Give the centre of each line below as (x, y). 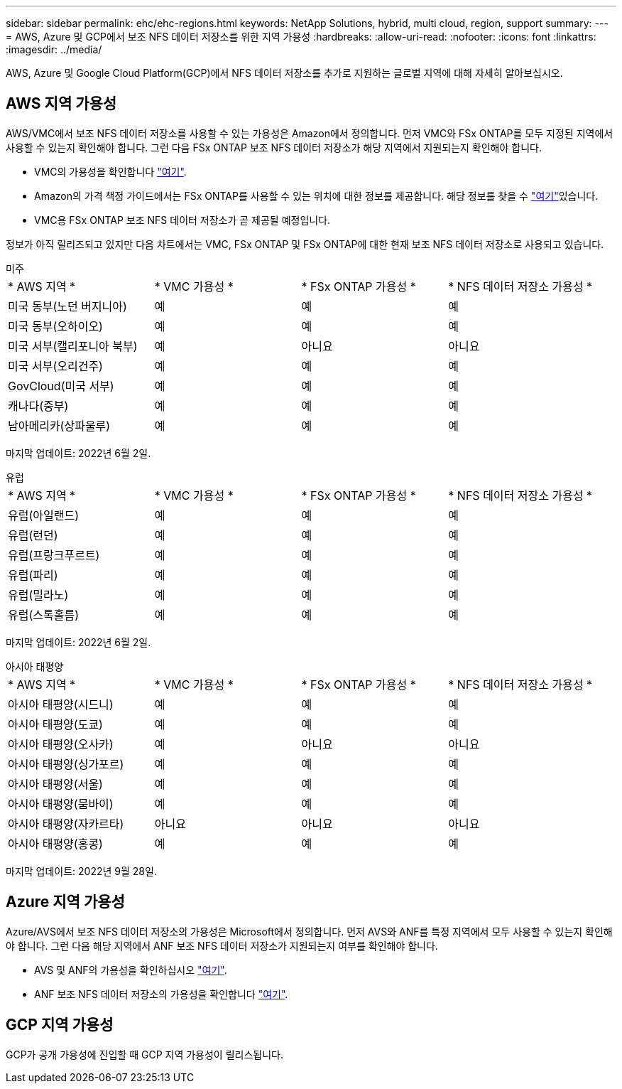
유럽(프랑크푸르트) (54, 555)
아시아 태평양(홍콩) (55, 843)
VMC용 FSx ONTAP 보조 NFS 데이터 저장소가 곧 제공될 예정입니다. (182, 220)
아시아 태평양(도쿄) (55, 724)
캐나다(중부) (38, 406)
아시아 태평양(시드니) (61, 704)
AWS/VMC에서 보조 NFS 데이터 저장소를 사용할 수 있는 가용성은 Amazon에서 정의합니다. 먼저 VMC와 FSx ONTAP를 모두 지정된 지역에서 (310, 133)
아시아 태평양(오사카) (61, 744)
